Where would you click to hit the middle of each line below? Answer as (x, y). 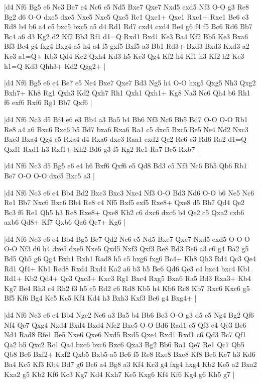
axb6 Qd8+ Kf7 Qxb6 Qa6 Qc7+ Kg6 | (65, 222)
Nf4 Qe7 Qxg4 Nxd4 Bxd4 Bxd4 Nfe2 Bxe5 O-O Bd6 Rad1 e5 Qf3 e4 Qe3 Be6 (125, 324)
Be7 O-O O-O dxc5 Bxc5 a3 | (49, 175)
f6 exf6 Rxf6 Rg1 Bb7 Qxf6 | (48, 102)
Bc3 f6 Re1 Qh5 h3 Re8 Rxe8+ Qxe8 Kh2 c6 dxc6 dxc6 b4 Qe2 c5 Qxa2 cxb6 (124, 212)
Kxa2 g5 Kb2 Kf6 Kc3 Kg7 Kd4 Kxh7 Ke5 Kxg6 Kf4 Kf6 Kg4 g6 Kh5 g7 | (119, 374)
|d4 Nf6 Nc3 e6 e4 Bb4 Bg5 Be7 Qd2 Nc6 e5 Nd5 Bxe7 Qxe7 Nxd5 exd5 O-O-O (127, 238)
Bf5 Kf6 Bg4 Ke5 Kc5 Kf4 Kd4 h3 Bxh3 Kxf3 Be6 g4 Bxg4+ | (100, 298)
